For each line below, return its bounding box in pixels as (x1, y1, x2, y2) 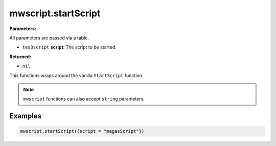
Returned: (9, 54, 32, 60)
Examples (9, 112, 42, 120)
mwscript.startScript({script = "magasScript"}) (20, 128, 145, 134)
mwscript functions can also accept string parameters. (23, 96, 145, 102)
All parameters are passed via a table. (9, 35, 89, 41)
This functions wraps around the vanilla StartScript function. (9, 72, 144, 79)
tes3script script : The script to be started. (22, 44, 117, 51)
